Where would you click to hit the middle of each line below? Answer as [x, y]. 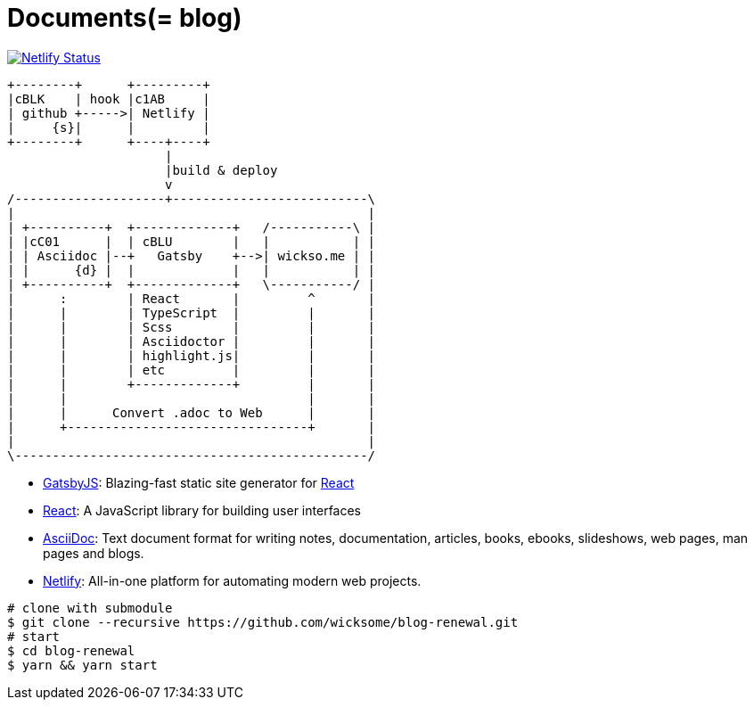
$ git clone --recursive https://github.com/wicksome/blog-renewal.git [263, 622]
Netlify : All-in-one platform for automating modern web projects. [232, 580]
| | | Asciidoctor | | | [192, 341]
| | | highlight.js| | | [192, 355]
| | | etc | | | [192, 370]
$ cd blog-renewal [71, 650]
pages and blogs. [94, 553]
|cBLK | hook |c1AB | [109, 99]
